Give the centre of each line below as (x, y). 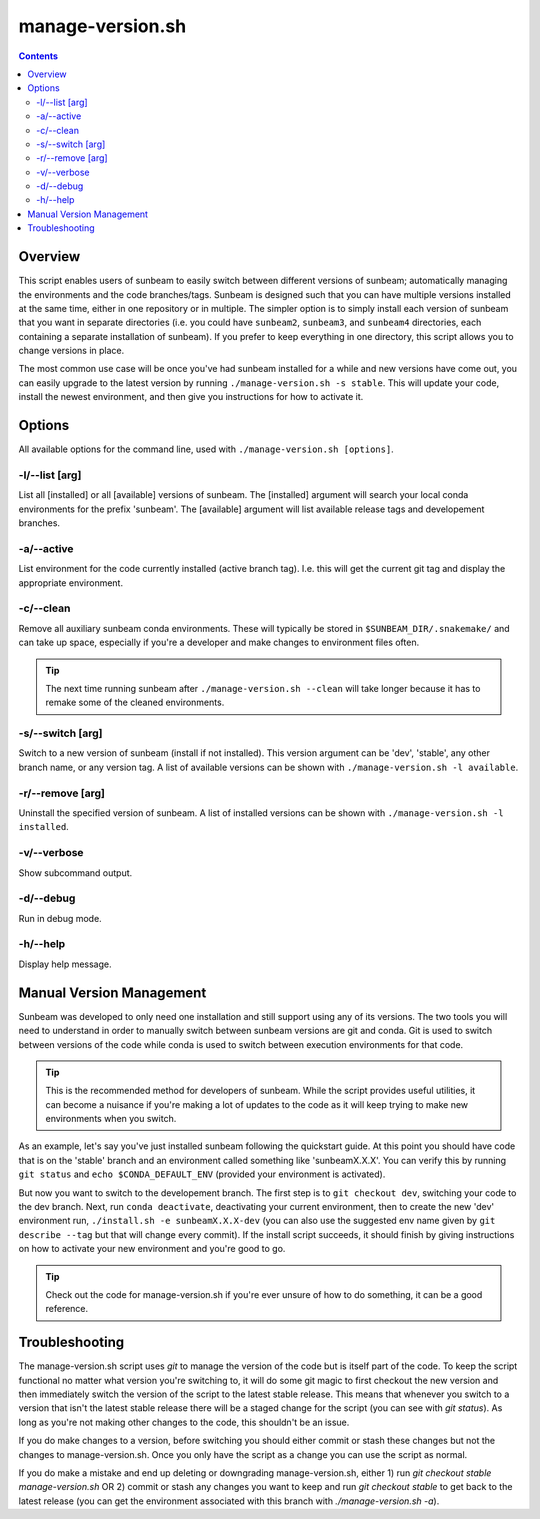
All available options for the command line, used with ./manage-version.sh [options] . (206, 449)
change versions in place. (71, 351)
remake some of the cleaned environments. (135, 702)
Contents (38, 56)
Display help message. (65, 964)
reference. (67, 1309)
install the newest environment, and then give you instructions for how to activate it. (191, 397)
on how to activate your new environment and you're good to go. (152, 1249)
